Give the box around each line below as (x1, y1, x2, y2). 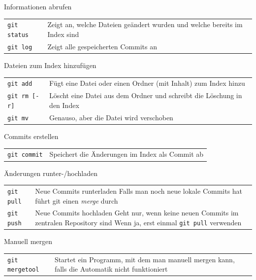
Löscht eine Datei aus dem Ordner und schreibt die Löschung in (49, 90, 242, 101)
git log (7, 43, 32, 51)
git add (7, 80, 32, 88)
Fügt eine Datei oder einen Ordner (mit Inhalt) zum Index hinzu (49, 78, 245, 88)
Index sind (47, 29, 79, 39)
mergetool (7, 266, 39, 274)
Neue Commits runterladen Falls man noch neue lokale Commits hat (35, 185, 243, 196)
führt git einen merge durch (35, 195, 118, 206)
